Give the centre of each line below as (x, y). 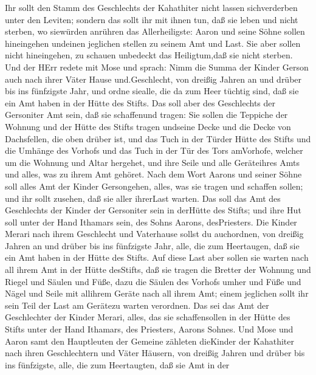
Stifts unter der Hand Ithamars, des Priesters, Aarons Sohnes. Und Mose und (149, 329)
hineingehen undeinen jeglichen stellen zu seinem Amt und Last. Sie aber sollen (153, 43)
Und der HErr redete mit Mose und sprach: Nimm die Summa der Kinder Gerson (157, 67)
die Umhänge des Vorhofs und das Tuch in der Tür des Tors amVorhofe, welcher (154, 150)
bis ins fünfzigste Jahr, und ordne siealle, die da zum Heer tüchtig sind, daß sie (152, 91)
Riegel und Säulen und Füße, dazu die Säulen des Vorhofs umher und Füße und (153, 281)
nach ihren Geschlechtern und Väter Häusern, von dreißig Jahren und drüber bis (155, 353)
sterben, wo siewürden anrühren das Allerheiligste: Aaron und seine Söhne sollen (155, 31)
